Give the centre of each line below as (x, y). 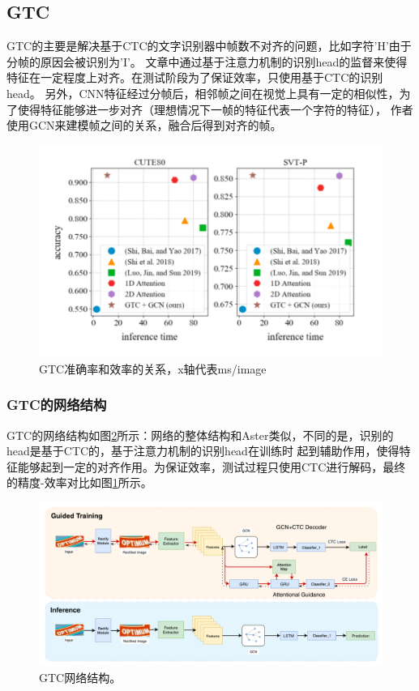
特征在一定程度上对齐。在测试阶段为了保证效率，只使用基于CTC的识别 (195, 77)
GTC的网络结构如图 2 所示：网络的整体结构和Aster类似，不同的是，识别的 (200, 435)
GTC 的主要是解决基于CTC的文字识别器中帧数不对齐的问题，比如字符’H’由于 (209, 46)
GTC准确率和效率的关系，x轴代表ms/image (153, 368)
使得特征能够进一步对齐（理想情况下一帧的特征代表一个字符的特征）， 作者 (215, 109)
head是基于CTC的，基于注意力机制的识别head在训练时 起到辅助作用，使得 (203, 451)
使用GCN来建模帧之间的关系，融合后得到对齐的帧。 (144, 125)
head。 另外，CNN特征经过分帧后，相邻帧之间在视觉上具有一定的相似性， (203, 93)
